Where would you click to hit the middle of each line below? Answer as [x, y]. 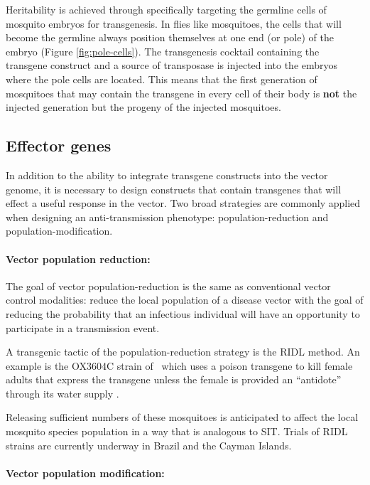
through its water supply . [62, 393]
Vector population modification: [85, 473]
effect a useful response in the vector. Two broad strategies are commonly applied [183, 203]
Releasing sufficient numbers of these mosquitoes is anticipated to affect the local [182, 417]
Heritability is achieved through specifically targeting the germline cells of [166, 9]
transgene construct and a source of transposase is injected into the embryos [172, 65]
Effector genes [59, 145]
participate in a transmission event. [83, 327]
